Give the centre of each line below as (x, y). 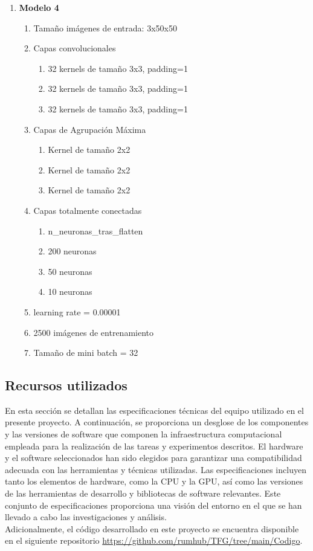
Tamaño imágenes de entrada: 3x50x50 (105, 27)
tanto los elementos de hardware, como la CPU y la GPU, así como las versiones (154, 481)
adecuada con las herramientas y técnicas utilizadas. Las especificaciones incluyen (156, 469)
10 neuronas (70, 292)
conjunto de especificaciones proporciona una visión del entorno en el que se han (153, 505)
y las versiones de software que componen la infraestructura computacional (144, 434)
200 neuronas (72, 251)
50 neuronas (70, 271)
